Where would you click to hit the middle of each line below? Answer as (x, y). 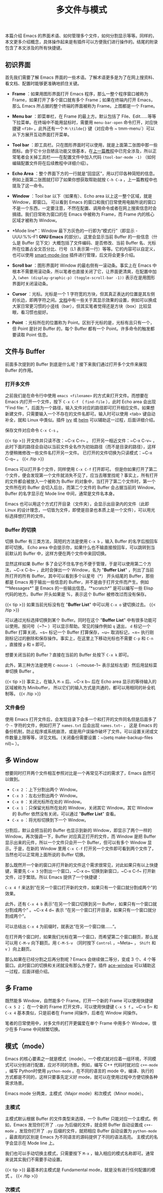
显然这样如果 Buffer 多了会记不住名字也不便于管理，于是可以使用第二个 (76, 564)
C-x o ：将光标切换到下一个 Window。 (50, 820)
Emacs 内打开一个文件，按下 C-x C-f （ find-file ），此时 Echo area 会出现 (81, 402)
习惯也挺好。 (38, 312)
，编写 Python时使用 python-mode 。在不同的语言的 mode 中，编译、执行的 (80, 1071)
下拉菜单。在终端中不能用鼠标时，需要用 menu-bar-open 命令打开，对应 (83, 122)
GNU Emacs (51, 237)
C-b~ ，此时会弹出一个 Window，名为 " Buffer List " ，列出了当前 (90, 570)
